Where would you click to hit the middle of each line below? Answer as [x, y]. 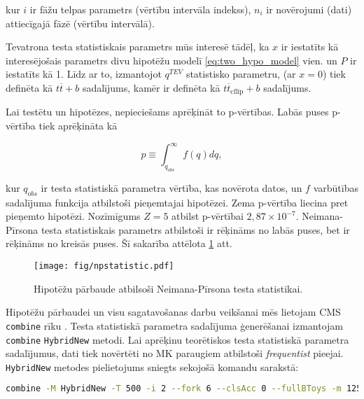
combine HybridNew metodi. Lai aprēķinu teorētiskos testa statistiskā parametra [177, 339]
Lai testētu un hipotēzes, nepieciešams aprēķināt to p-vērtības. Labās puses [167, 112]
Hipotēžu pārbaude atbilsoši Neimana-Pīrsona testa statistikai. [168, 288]
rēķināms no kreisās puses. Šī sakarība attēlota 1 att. [119, 243]
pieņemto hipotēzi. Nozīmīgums [73, 216]
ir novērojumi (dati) [309, 9]
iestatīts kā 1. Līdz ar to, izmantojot [84, 74]
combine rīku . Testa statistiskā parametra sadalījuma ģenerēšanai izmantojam [175, 325]
